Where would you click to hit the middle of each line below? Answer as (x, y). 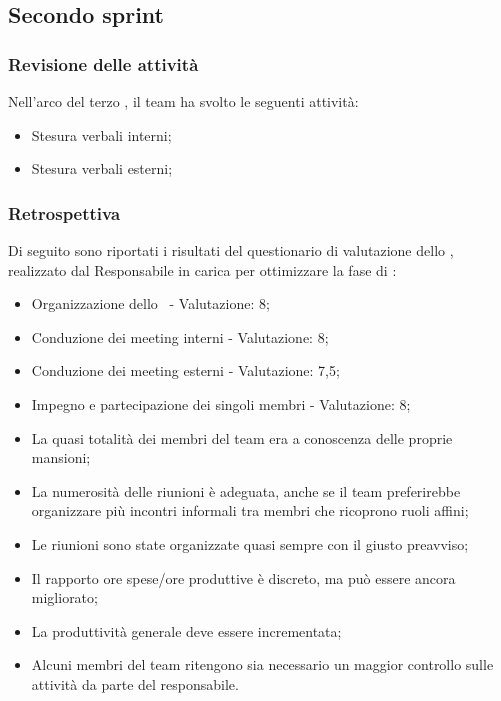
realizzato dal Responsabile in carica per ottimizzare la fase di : (202, 269)
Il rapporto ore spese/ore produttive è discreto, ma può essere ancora (243, 577)
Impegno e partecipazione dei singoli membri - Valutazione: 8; (221, 403)
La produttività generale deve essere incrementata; (186, 630)
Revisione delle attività (103, 63)
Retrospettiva (64, 212)
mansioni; (61, 457)
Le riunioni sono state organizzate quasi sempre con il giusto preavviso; (250, 543)
